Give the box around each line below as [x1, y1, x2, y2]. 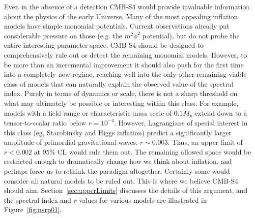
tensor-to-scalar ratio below [4, 117, 86, 127]
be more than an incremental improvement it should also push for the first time [4, 59, 244, 69]
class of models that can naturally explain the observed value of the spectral [4, 78, 233, 89]
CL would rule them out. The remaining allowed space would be [57, 146, 251, 156]
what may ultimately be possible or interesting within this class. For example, [4, 97, 239, 108]
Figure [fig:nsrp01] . [4, 204, 62, 215]
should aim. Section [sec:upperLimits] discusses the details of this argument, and [4, 185, 248, 195]
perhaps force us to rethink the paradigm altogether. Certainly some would [4, 165, 230, 176]
